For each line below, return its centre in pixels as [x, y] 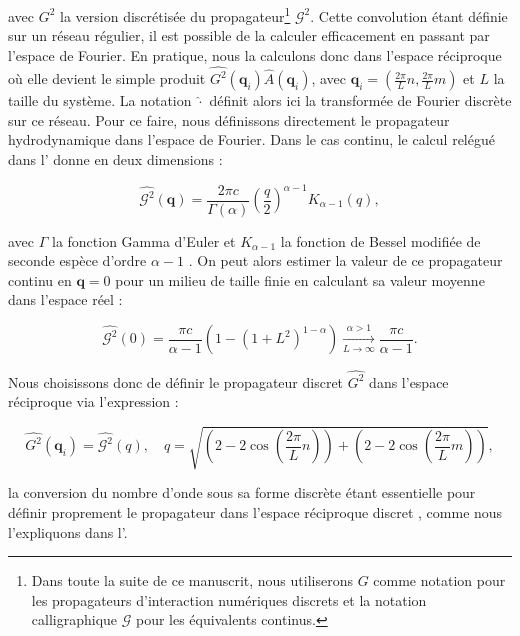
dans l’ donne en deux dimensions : [115, 158]
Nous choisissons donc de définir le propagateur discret [176, 381]
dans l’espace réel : [65, 299]
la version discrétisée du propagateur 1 [175, 14]
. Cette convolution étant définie [409, 15]
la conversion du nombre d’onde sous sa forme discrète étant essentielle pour [242, 492]
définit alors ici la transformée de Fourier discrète [360, 100]
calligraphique [74, 619]
